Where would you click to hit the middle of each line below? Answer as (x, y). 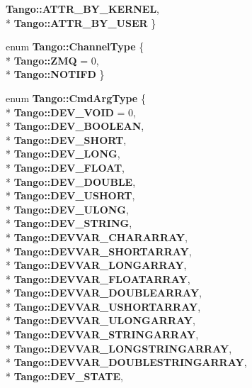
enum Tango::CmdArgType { (76, 98)
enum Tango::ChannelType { (75, 46)
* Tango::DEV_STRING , (69, 223)
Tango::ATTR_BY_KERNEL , (82, 9)
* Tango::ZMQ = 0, (52, 60)
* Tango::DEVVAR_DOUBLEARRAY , (104, 293)
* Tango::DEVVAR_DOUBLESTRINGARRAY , (126, 362)
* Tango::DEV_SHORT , (66, 139)
